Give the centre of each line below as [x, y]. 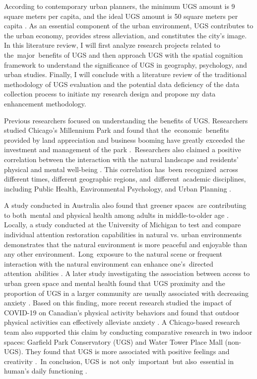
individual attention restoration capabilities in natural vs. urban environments [123, 235]
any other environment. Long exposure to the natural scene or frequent [113, 254]
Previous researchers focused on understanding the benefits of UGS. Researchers [126, 120]
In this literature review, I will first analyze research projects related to [112, 45]
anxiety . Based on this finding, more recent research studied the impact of [118, 303]
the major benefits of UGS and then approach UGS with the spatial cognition [124, 54]
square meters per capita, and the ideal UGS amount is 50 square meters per [121, 16]
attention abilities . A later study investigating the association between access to [127, 273]
